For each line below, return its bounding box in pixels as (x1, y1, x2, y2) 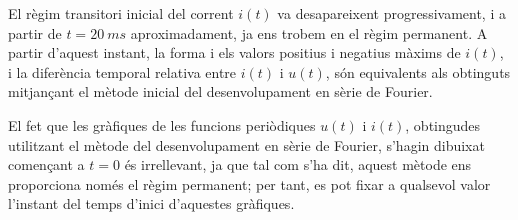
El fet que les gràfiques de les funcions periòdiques (8, 114, 316, 135)
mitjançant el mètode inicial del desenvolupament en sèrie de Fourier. (8, 81, 433, 102)
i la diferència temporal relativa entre (8, 61, 237, 82)
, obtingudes (405, 114, 481, 135)
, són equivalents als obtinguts (325, 61, 511, 82)
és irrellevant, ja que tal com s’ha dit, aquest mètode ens (124, 154, 472, 175)
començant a (8, 154, 85, 175)
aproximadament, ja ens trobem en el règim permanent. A (130, 22, 488, 43)
